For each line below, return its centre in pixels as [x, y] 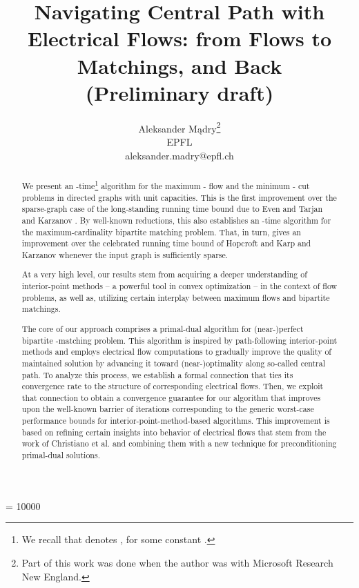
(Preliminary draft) [179, 92]
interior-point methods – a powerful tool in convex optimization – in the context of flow [179, 286]
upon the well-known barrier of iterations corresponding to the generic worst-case [168, 409]
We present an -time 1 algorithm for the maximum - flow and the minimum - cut [166, 184]
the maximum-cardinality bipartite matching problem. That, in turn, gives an [161, 232]
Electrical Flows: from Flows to [179, 38]
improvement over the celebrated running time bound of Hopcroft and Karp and [166, 243]
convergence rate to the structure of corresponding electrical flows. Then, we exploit [173, 386]
